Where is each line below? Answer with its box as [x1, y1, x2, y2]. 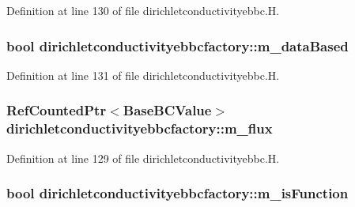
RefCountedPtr [6, 100, 107, 120]
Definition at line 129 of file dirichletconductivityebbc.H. [6, 149, 280, 166]
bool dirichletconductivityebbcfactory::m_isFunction [6, 183, 349, 203]
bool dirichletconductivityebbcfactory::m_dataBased [6, 36, 349, 55]
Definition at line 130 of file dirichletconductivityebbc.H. [6, 2, 280, 18]
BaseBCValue [123, 100, 212, 120]
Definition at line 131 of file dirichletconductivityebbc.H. [6, 66, 280, 83]
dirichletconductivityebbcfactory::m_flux [6, 119, 273, 138]
